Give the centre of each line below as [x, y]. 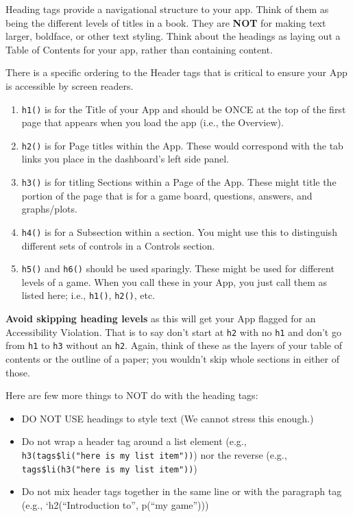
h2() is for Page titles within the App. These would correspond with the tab [182, 145]
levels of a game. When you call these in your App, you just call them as [174, 281]
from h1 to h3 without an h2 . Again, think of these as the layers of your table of [174, 345]
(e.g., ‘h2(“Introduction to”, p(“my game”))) [115, 504]
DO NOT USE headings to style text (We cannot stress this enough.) [168, 418]
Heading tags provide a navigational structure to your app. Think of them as [167, 9]
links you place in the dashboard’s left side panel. [125, 159]
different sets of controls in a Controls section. [118, 245]
